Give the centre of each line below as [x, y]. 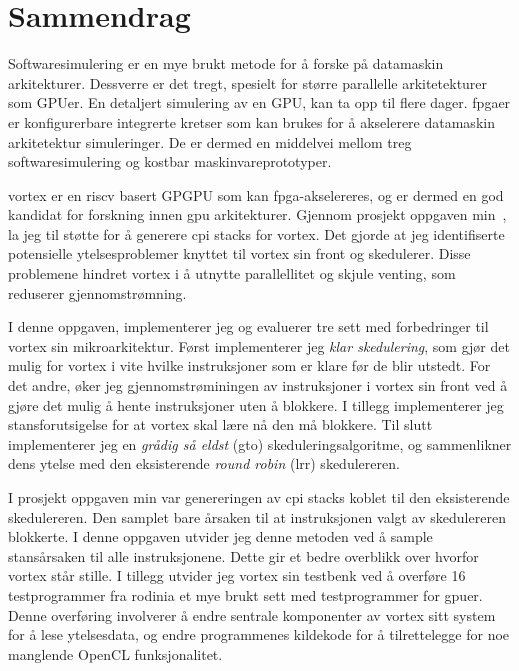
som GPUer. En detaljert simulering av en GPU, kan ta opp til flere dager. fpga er [259, 102]
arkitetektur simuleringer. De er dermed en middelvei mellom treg [210, 141]
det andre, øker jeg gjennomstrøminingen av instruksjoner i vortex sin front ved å [258, 385]
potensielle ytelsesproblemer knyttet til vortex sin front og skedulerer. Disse [239, 253]
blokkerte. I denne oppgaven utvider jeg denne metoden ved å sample [220, 536]
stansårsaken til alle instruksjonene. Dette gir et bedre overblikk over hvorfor [243, 555]
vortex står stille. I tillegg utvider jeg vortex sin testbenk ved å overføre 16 [237, 575]
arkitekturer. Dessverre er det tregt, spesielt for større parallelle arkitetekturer [248, 82]
